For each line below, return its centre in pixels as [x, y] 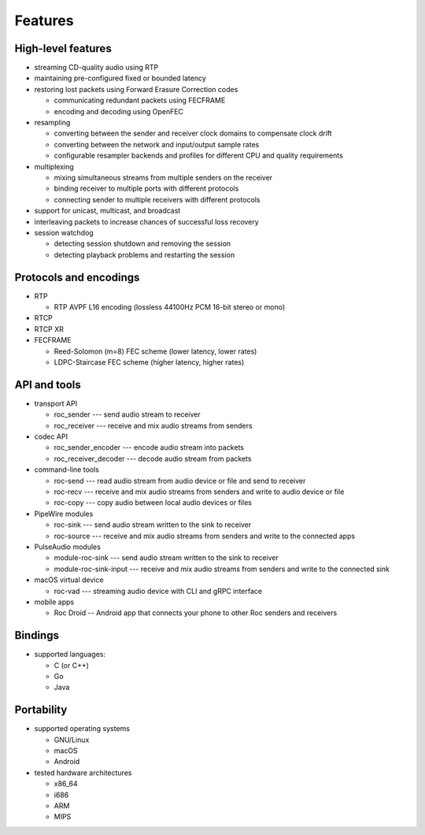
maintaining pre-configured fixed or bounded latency [120, 78]
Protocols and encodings [77, 277]
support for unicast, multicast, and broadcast [107, 211]
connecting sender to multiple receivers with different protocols [157, 199]
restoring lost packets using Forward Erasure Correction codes [136, 89]
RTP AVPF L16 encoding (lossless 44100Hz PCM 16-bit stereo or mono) [170, 307]
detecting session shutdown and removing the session [142, 243]
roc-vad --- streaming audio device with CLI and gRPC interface [158, 591]
